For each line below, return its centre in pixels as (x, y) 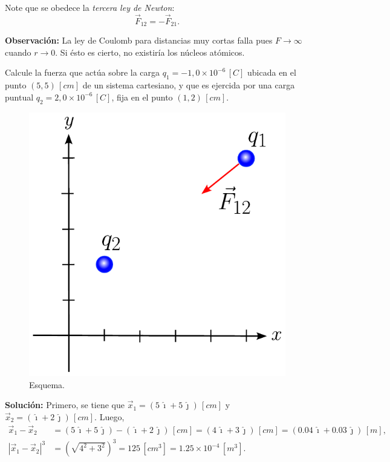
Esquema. (47, 384)
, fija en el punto (142, 97)
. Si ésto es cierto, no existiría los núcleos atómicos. (150, 52)
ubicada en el (272, 72)
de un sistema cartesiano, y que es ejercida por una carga (189, 85)
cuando (18, 52)
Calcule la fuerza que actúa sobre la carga (83, 72)
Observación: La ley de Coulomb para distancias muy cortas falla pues (139, 40)
